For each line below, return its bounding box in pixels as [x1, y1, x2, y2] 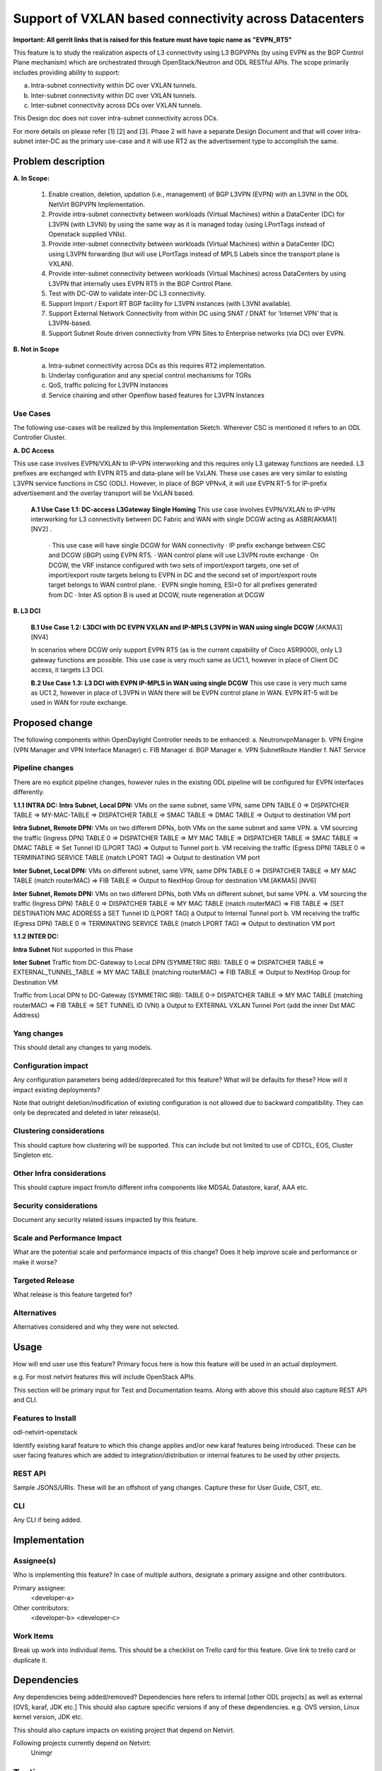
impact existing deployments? [13, 1085, 100, 1094]
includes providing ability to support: [13, 68, 120, 77]
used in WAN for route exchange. [30, 698, 128, 707]
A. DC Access [13, 446, 54, 455]
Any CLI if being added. [13, 1516, 82, 1524]
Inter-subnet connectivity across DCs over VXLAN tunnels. [30, 101, 202, 109]
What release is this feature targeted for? [13, 1290, 132, 1298]
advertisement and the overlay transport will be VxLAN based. [13, 489, 195, 497]
